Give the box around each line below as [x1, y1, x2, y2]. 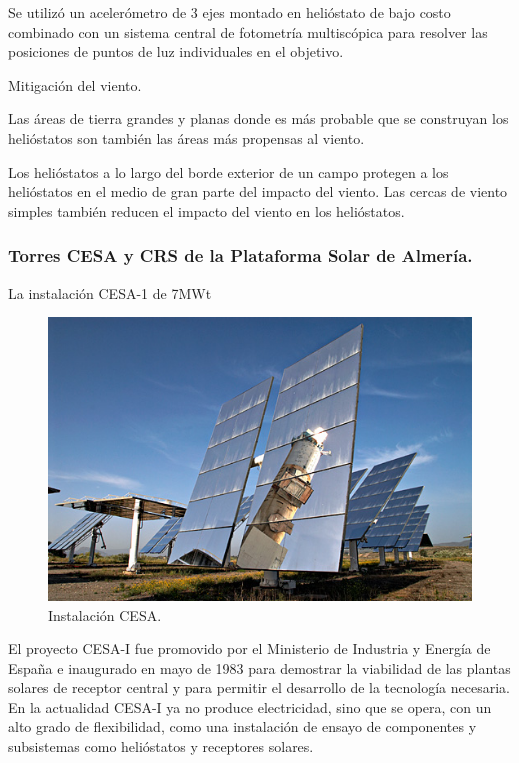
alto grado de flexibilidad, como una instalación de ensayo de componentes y [8, 716, 477, 737]
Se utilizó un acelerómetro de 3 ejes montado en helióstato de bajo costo [8, 2, 451, 22]
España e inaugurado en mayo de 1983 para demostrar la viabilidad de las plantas [8, 657, 511, 678]
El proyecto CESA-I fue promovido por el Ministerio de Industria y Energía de [8, 638, 491, 659]
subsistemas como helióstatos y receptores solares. [8, 736, 314, 757]
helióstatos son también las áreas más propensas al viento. [8, 127, 365, 148]
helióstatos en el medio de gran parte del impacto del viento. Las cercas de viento [8, 181, 508, 202]
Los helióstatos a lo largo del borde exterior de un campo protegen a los [8, 161, 449, 182]
